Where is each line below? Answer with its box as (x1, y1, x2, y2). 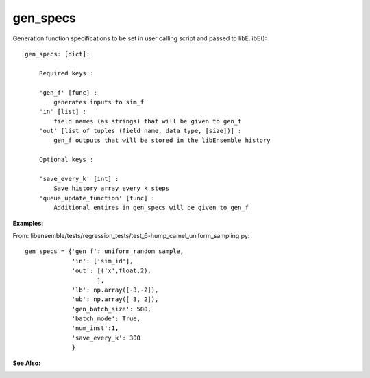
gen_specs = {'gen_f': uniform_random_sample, (25, 248, 184, 255)
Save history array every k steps (53, 185, 170, 192)
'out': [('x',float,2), (71, 267, 152, 274)
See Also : (12, 359, 41, 367)
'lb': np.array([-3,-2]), (71, 285, 159, 294)
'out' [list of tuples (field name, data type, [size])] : (38, 127, 242, 135)
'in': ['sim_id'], (71, 257, 134, 265)
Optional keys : (38, 156, 94, 164)
